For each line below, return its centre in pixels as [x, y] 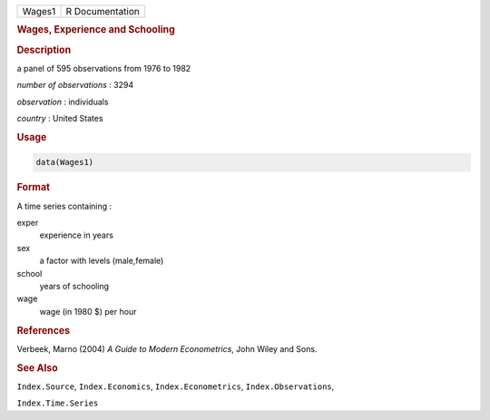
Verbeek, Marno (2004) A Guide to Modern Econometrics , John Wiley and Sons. [167, 348]
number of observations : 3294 [75, 85]
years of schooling [74, 286]
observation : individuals [63, 102]
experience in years [76, 235]
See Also [37, 367]
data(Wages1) [65, 162]
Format [33, 188]
